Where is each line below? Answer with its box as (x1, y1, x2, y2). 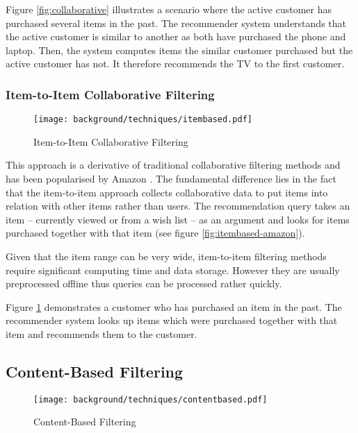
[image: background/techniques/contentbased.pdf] (33, 394, 268, 405)
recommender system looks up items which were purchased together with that (6, 313, 338, 328)
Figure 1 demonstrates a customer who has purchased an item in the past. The (6, 299, 342, 314)
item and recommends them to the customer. (6, 326, 197, 341)
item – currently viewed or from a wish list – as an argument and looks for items (6, 212, 350, 226)
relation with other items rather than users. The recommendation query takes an (6, 198, 350, 213)
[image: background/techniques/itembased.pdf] (33, 114, 252, 125)
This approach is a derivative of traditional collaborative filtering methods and (6, 158, 341, 172)
